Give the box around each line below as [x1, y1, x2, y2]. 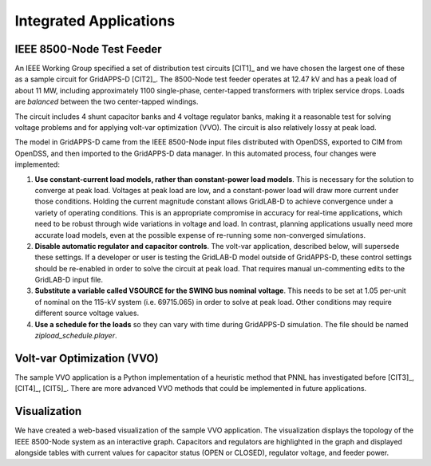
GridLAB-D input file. [34, 275, 104, 285]
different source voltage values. [34, 308, 140, 318]
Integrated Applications [14, 12, 176, 30]
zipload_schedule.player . [34, 331, 117, 341]
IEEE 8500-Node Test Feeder [14, 42, 162, 56]
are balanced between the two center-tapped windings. [14, 97, 199, 107]
